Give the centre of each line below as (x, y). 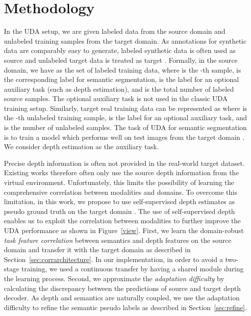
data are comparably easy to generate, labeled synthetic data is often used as (120, 50)
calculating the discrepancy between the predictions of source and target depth (122, 288)
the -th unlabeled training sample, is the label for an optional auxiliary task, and (125, 118)
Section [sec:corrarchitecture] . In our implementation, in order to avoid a (113, 259)
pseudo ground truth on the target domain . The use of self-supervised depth (120, 211)
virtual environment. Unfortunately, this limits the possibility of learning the (119, 182)
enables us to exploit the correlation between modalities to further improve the (123, 221)
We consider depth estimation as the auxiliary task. (81, 146)
